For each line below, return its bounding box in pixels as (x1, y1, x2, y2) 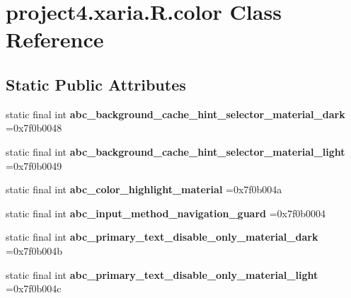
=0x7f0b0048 (6, 120, 62, 135)
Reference (6, 25, 104, 54)
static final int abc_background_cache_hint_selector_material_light (6, 144, 345, 159)
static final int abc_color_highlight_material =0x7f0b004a (6, 182, 282, 197)
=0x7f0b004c (6, 281, 62, 296)
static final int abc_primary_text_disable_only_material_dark (6, 229, 318, 244)
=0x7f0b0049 (6, 158, 62, 173)
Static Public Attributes (6, 73, 186, 95)
